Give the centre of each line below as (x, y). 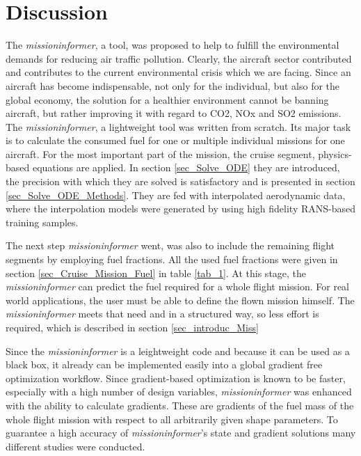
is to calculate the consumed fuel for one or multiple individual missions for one (175, 140)
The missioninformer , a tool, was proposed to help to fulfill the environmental (173, 45)
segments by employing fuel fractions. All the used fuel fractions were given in (172, 259)
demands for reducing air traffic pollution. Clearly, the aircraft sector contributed (179, 58)
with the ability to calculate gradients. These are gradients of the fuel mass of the (180, 405)
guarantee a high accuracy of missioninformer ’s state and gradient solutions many (181, 433)
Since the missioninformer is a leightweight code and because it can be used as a (178, 351)
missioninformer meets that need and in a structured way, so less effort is (162, 314)
